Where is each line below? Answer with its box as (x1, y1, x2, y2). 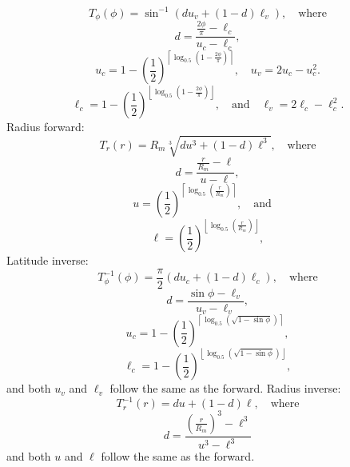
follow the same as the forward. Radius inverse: (109, 380, 341, 397)
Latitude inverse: (6, 252, 89, 269)
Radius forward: (6, 118, 85, 135)
